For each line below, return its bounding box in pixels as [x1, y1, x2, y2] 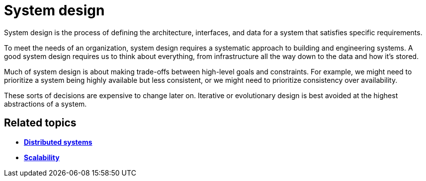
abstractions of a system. [4, 99, 87, 108]
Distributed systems [24, 137, 92, 146]
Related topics [4, 117, 77, 129]
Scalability [24, 153, 60, 162]
